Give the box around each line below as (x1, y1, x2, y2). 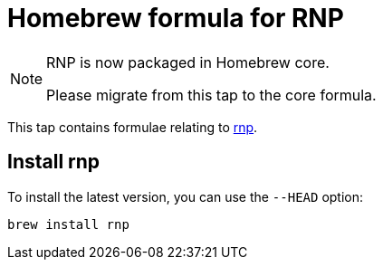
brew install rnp (7, 216, 129, 232)
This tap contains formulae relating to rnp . (7, 119, 258, 135)
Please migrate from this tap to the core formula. (46, 85, 377, 104)
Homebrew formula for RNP (7, 3, 344, 33)
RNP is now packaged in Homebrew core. (46, 52, 330, 72)
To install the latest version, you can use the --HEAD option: (7, 188, 364, 205)
